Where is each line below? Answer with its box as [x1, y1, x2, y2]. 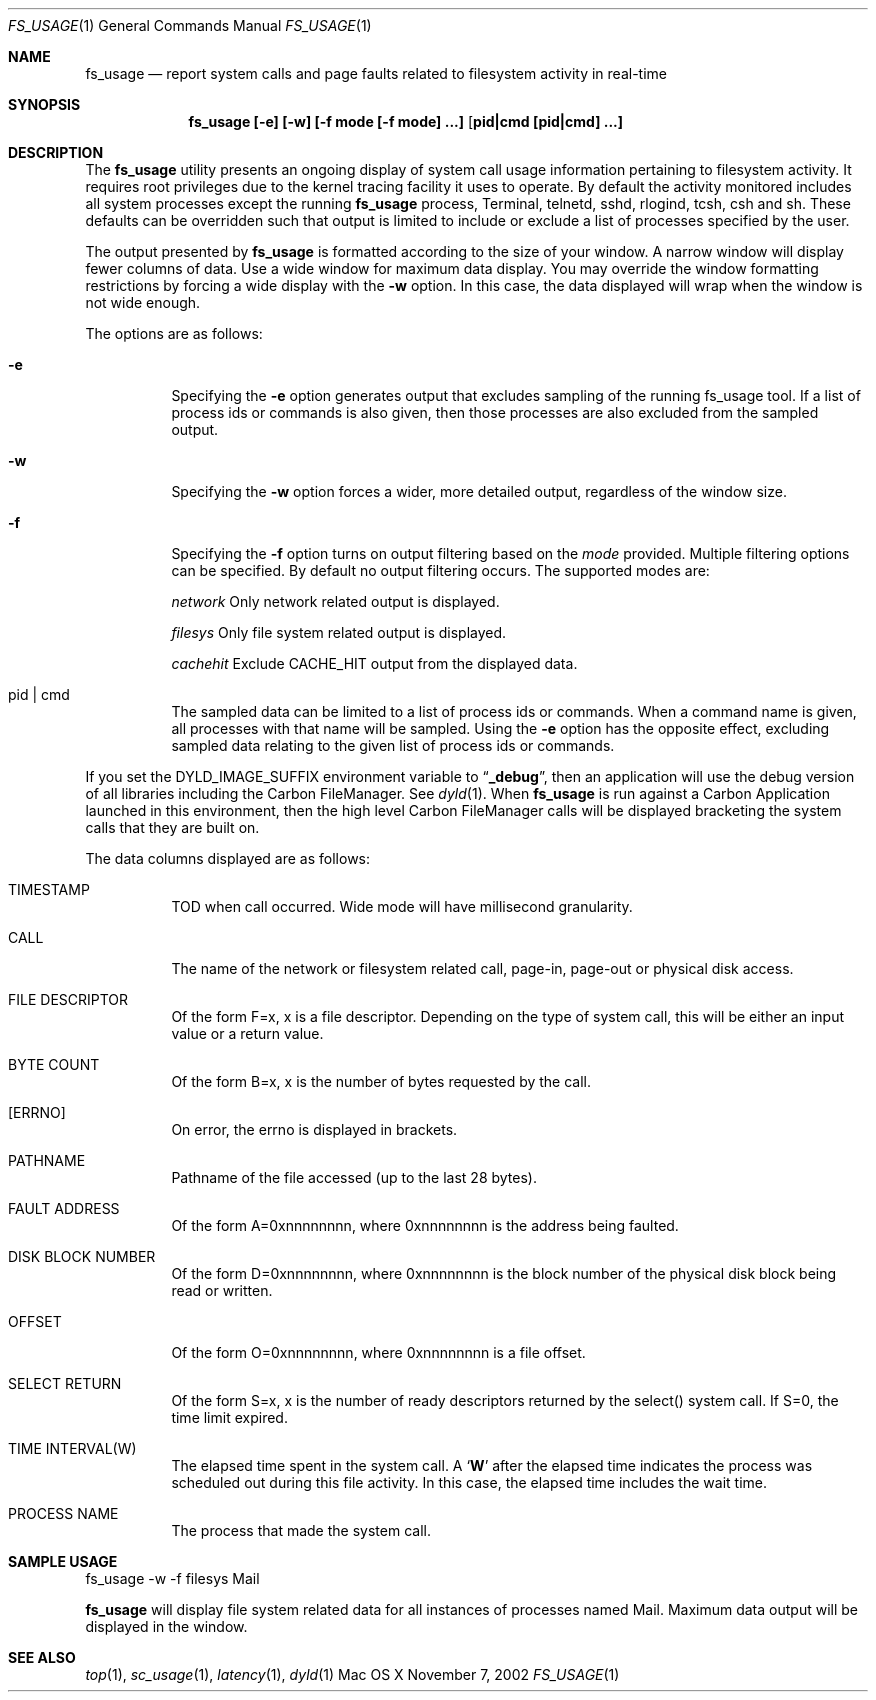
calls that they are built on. [85, 819, 260, 836]
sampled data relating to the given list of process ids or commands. [171, 737, 615, 754]
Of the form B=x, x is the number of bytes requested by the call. [171, 1073, 592, 1090]
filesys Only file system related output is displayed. [171, 624, 507, 641]
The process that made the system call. [171, 1522, 431, 1539]
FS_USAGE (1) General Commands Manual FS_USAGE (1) [8, 17, 372, 34]
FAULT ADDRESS [8, 1200, 120, 1217]
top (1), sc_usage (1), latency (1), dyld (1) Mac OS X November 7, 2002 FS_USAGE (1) [85, 1666, 620, 1683]
